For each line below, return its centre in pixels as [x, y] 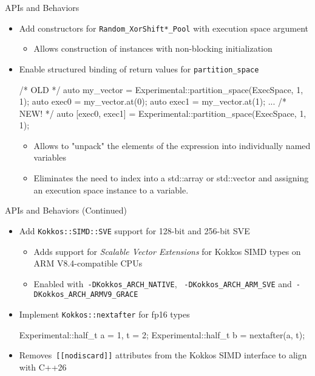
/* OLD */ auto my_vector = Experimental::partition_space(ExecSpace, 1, [161, 89]
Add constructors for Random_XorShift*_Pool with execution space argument [164, 28]
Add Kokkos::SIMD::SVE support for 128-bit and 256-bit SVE [134, 230]
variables [50, 157]
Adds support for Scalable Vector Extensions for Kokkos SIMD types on [167, 251]
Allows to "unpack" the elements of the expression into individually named [172, 145]
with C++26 [43, 367]
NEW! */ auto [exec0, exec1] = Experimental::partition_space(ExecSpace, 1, [163, 113]
